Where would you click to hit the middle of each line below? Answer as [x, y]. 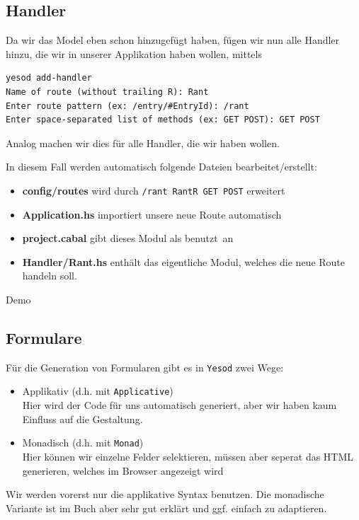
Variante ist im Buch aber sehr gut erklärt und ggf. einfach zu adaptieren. [166, 508]
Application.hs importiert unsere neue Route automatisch [152, 214]
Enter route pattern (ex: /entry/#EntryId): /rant [127, 106]
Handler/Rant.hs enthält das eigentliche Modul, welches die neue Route [184, 261]
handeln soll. [50, 276]
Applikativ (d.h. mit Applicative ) [98, 391]
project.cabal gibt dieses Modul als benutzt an [128, 238]
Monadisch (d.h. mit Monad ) [83, 443]
